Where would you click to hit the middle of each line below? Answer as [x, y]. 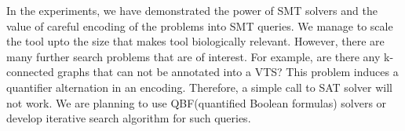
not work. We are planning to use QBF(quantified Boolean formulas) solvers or [197, 102]
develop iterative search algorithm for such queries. [129, 118]
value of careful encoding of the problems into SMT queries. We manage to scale [200, 25]
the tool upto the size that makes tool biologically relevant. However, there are [195, 41]
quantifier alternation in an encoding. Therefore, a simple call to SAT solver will [199, 87]
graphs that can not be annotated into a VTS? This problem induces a [228, 72]
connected [30, 72]
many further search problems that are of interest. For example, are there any [193, 56]
